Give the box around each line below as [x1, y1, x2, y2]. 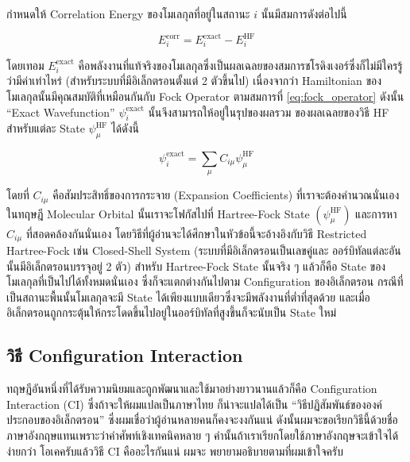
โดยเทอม [6, 56, 44, 73]
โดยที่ [6, 187, 29, 203]
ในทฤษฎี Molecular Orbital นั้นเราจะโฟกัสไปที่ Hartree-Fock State [6, 205, 310, 221]
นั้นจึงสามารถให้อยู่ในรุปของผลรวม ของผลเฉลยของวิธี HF [148, 103, 389, 120]
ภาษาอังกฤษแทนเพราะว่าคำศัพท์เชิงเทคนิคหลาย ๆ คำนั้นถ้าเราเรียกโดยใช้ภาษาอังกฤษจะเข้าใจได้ [6, 426, 399, 443]
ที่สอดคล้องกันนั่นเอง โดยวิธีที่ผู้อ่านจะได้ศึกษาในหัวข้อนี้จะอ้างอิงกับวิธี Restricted [25, 225, 367, 241]
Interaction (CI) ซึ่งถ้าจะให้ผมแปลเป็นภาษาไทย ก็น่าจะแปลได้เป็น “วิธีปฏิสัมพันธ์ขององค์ [6, 395, 382, 412]
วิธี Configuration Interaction [6, 343, 243, 368]
